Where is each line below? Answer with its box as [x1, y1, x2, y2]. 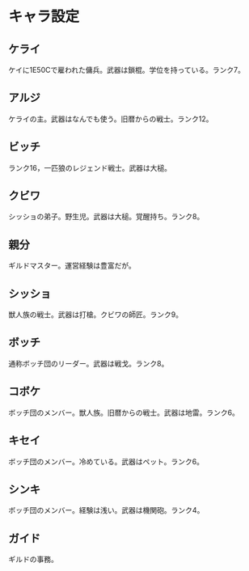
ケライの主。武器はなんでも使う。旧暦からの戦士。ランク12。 [8, 114, 213, 124]
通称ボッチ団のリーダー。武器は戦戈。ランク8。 [8, 358, 169, 368]
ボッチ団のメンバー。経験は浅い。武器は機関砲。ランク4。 [8, 505, 205, 515]
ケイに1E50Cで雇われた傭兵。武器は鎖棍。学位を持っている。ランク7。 [8, 66, 245, 74]
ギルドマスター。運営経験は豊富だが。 [8, 260, 136, 271]
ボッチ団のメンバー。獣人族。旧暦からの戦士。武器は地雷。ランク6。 [8, 408, 240, 417]
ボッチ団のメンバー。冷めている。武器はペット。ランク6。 [8, 456, 205, 466]
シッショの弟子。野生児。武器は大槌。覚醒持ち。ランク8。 [8, 212, 205, 222]
